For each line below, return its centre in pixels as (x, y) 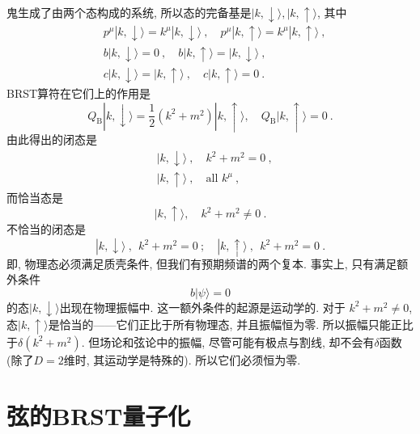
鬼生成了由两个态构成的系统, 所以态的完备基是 (129, 12)
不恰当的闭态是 (46, 229)
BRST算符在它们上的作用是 (79, 93)
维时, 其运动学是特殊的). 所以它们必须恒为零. (182, 359)
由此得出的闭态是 (52, 139)
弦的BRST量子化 (99, 415)
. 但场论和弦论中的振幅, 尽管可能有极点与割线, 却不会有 (228, 341)
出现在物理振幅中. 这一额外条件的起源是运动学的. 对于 (202, 307)
